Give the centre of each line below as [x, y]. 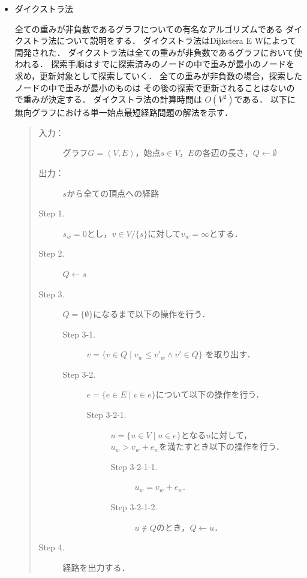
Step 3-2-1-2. [134, 507]
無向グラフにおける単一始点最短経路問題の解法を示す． [124, 112]
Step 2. [52, 253]
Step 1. [52, 213]
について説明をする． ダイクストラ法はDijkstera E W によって [176, 40]
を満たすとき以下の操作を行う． [222, 446]
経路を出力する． [96, 567]
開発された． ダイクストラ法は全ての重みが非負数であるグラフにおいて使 [159, 52]
